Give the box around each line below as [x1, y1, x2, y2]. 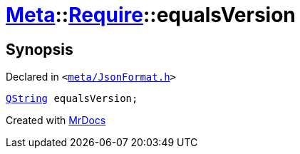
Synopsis [6, 40, 73, 58]
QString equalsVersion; [6, 93, 138, 105]
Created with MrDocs [6, 114, 106, 127]
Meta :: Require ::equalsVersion [6, 3, 296, 27]
